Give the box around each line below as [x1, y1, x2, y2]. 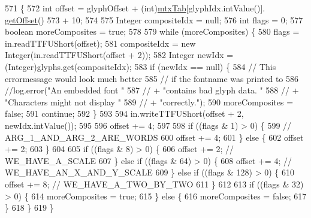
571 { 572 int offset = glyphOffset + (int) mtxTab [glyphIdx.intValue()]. [5, 2, 265, 14]
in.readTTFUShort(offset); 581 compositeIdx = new [5, 37, 196, 49]
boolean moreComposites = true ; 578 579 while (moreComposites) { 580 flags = [5, 25, 300, 38]
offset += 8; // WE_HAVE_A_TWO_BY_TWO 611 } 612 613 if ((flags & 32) [5, 177, 304, 190]
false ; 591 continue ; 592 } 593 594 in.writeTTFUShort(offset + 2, [5, 107, 244, 120]
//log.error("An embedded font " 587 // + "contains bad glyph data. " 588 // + [5, 84, 299, 96]
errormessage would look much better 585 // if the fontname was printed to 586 [5, 72, 299, 84]
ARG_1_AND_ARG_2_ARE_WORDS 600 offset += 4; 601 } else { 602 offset [5, 131, 304, 143]
